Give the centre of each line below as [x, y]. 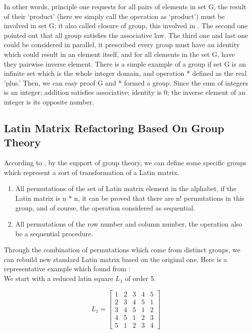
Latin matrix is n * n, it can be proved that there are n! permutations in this [130, 198]
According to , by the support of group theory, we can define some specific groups [125, 163]
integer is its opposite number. [49, 101]
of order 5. [141, 278]
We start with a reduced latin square [59, 278]
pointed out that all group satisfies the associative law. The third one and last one [126, 35]
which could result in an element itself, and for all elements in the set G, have [119, 54]
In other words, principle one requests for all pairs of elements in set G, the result [125, 6]
